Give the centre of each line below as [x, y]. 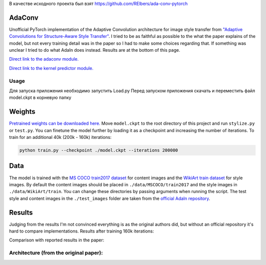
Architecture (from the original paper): [56, 253]
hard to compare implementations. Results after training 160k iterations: [82, 231]
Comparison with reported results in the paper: [57, 240]
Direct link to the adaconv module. [44, 59]
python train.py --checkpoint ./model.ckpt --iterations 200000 [99, 150]
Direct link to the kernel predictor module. [51, 68]
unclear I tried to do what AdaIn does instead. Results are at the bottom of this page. [95, 50]
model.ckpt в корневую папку [40, 98]
